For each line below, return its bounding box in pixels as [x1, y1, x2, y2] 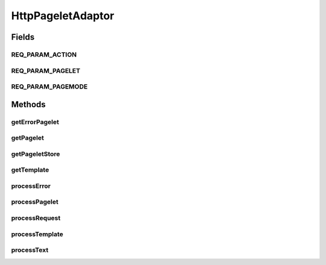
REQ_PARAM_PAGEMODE [11, 83, 88, 91]
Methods [11, 99, 46, 110]
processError [11, 181, 51, 190]
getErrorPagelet [11, 117, 60, 126]
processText [11, 246, 48, 254]
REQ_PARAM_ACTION [11, 50, 77, 58]
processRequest [11, 214, 60, 222]
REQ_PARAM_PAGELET [11, 66, 81, 75]
